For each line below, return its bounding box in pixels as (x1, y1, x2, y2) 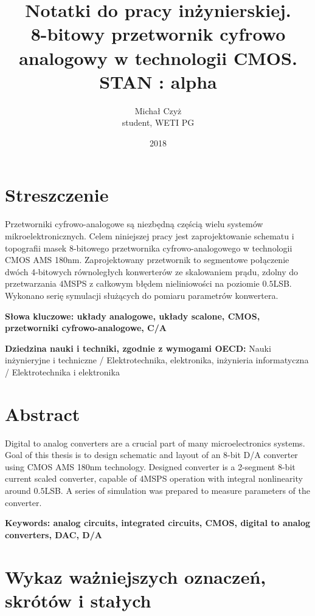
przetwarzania (5, 277, 57, 290)
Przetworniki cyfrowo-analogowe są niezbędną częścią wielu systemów (5, 217, 263, 230)
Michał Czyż (134, 104, 182, 117)
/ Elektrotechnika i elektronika (5, 365, 120, 378)
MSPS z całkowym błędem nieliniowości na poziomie (63, 277, 260, 290)
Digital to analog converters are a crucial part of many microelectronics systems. (5, 436, 305, 449)
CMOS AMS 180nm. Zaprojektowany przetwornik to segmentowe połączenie (5, 253, 289, 266)
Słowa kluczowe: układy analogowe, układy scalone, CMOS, (5, 309, 260, 322)
